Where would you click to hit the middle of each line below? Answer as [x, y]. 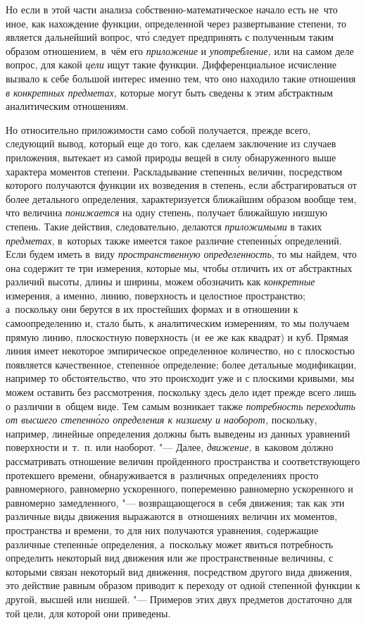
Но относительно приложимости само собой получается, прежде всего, [158, 129]
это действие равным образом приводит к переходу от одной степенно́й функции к [183, 585]
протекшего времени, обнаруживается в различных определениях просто [162, 475]
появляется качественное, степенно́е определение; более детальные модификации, [181, 364]
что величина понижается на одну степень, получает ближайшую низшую [166, 212]
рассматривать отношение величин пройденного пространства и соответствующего [183, 461]
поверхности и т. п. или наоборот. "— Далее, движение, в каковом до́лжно [170, 447]
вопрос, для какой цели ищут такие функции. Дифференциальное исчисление [171, 64]
